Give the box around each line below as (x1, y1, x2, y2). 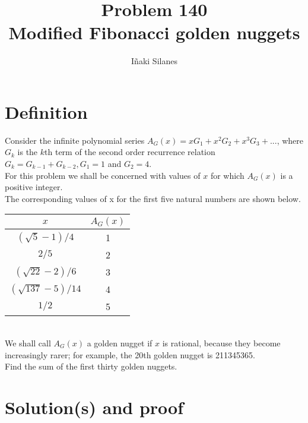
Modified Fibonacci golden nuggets (8, 20, 300, 45)
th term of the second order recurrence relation (45, 146, 215, 158)
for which (210, 169, 245, 181)
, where (277, 134, 304, 146)
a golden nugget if (87, 337, 153, 349)
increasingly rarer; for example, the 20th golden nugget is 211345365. (5, 348, 255, 361)
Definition (5, 99, 88, 124)
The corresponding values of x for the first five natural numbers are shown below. (5, 192, 301, 204)
